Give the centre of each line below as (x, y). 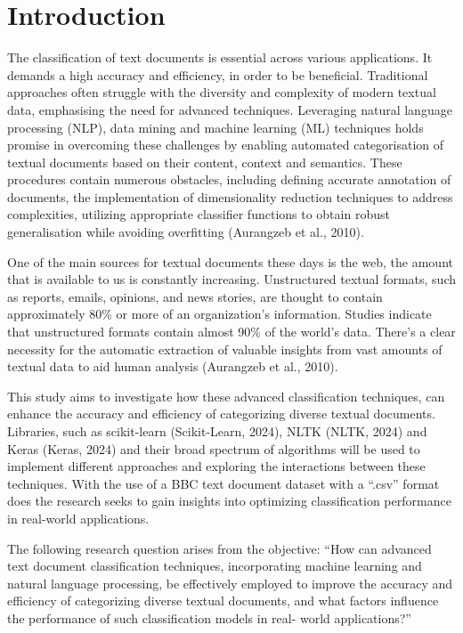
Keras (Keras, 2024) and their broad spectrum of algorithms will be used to (214, 448)
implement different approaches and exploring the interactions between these (216, 466)
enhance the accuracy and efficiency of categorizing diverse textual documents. (221, 414)
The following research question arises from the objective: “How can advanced (219, 548)
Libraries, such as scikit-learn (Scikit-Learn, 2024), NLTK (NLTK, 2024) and (217, 431)
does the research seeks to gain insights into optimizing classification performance (229, 501)
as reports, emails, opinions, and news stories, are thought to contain (195, 296)
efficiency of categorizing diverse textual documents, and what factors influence (223, 601)
